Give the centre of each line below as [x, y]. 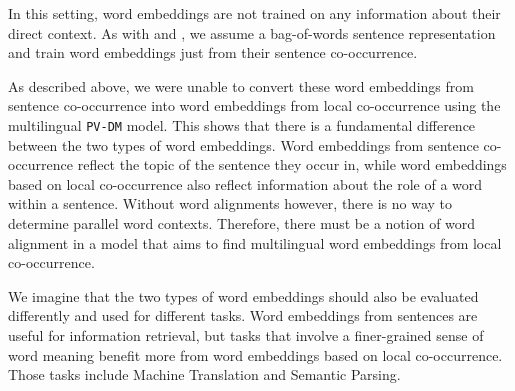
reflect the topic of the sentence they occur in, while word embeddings [292, 164]
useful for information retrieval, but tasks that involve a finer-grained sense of [246, 334]
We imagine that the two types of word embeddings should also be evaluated [243, 295]
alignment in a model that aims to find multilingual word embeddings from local [255, 242]
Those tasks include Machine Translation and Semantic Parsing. [204, 374]
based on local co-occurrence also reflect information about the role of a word [245, 183]
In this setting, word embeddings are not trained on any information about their [254, 13]
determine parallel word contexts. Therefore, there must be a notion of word [242, 223]
